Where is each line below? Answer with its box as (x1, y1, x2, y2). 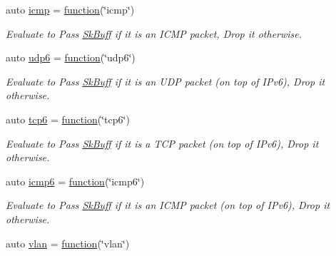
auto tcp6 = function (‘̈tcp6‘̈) (6, 111, 130, 126)
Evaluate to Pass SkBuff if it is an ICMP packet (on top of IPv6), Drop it (6, 198, 330, 213)
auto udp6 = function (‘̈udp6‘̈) (6, 50, 136, 65)
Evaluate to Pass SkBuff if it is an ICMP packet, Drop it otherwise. (6, 26, 302, 41)
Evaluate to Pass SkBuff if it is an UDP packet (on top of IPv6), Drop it (6, 73, 325, 88)
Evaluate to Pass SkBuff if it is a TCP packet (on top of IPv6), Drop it (6, 135, 319, 150)
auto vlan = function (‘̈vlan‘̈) (6, 235, 130, 250)
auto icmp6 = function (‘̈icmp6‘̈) (6, 173, 145, 188)
